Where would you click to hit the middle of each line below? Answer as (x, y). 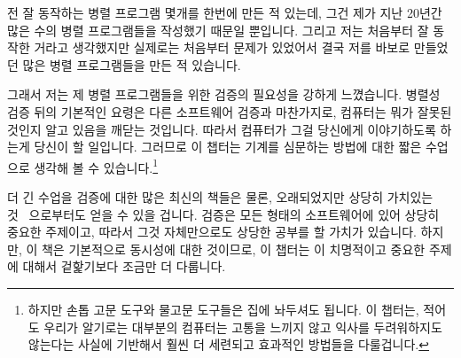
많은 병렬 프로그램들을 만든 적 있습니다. (132, 64)
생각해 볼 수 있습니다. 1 (96, 166)
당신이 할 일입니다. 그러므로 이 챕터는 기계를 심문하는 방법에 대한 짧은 (228, 147)
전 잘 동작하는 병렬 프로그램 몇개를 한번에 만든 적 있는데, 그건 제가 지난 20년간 (225, 12)
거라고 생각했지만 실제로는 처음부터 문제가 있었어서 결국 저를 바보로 (222, 47)
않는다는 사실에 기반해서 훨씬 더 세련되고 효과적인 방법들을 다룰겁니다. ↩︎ (228, 344)
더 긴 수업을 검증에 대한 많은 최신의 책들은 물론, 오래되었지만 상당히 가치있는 (220, 197)
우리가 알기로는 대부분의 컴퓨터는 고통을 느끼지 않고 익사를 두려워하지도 (243, 327)
